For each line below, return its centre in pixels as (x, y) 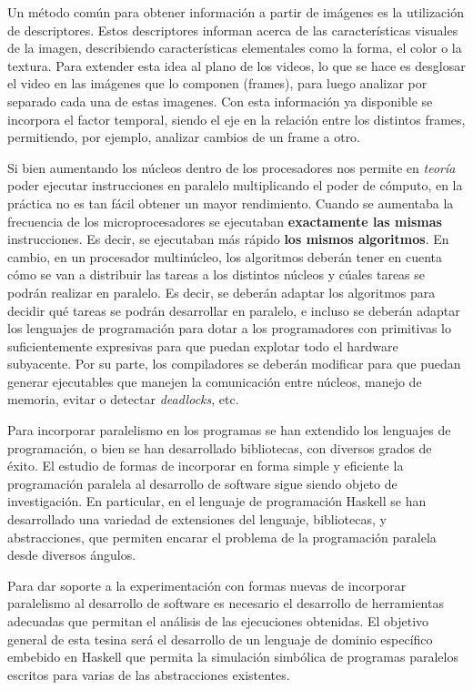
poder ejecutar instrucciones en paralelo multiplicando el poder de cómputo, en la (235, 185)
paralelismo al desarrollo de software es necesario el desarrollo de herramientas (226, 603)
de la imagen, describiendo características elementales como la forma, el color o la (235, 48)
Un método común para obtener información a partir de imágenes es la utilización (236, 12)
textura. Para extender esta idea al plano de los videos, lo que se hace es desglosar (236, 65)
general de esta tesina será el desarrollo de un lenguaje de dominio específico (220, 639)
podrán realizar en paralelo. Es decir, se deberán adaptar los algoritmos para (221, 292)
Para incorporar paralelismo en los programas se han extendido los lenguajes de (229, 430)
